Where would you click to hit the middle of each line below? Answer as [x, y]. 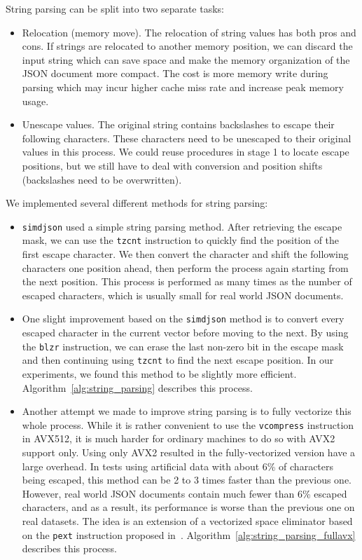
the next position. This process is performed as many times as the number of [187, 281]
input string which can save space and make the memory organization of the [186, 59]
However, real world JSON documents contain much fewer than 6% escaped [185, 493]
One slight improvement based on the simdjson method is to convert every [183, 319]
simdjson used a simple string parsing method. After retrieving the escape [182, 226]
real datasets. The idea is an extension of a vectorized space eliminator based [187, 520]
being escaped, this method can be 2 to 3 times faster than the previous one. [187, 480]
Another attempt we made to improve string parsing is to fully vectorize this [187, 411]
